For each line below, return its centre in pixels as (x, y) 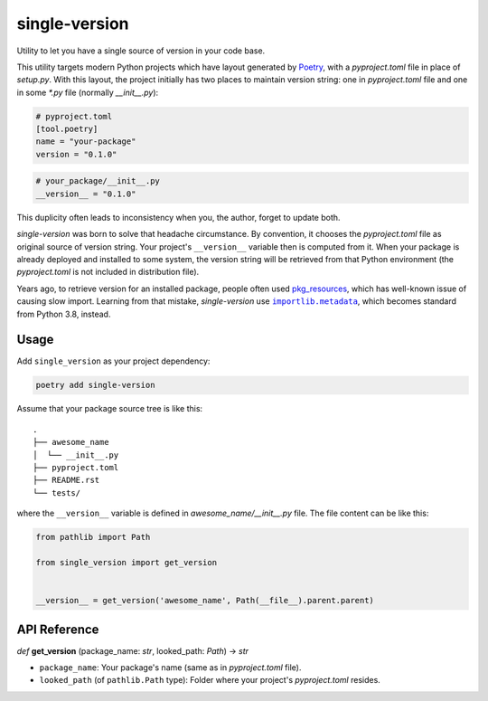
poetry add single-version (95, 385)
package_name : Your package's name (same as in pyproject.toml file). (170, 668)
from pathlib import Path (93, 537)
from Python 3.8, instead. (64, 314)
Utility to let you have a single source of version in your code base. (141, 51)
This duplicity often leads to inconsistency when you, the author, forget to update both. (178, 217)
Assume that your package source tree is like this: (110, 409)
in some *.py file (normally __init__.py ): (88, 92)
